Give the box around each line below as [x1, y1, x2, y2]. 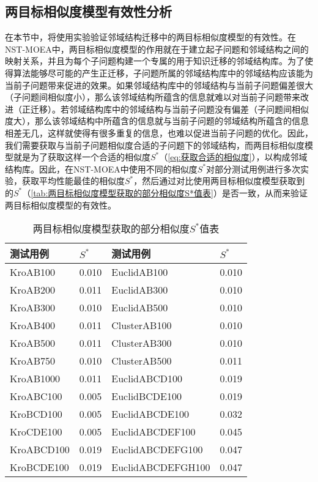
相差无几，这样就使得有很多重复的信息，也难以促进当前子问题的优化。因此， [5, 126, 313, 139]
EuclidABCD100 [111, 371, 183, 386]
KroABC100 [10, 389, 62, 404]
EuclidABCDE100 [111, 407, 189, 421]
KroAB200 [10, 283, 56, 297]
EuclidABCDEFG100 [111, 442, 203, 457]
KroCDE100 [10, 425, 62, 439]
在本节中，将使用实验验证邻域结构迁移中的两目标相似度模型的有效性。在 [5, 31, 296, 43]
